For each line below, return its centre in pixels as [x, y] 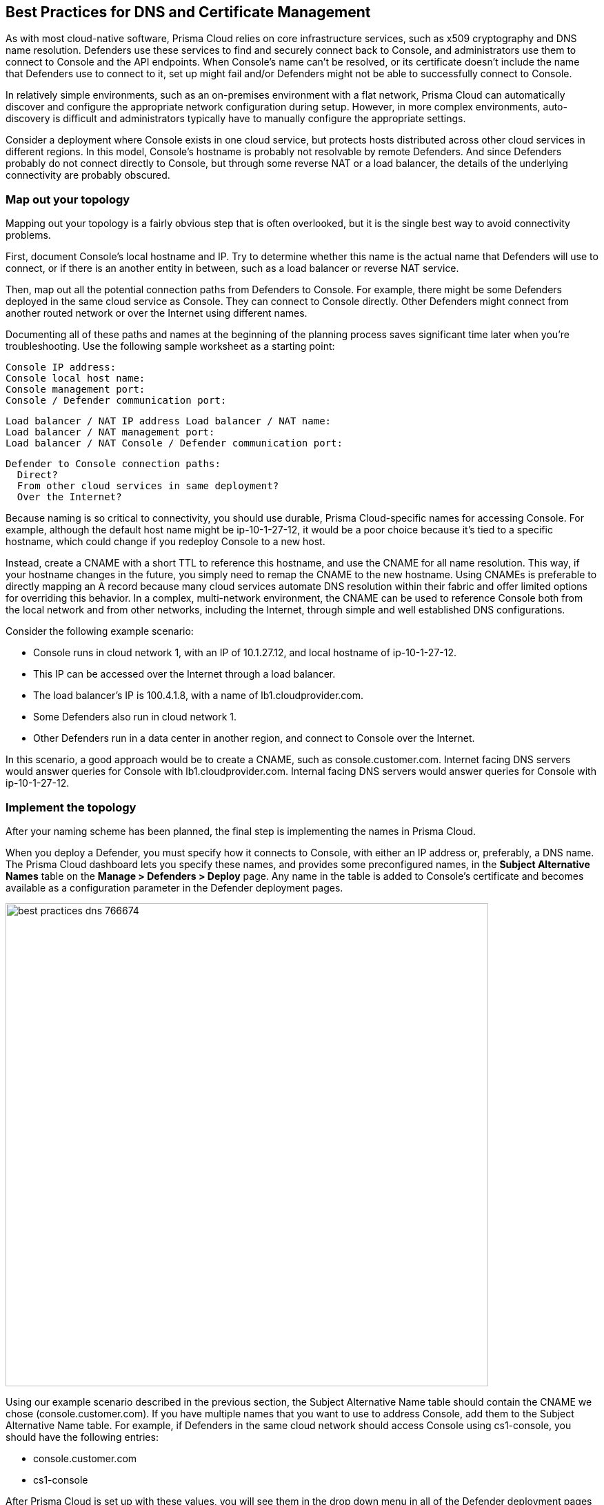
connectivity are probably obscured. [88, 175]
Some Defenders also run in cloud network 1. [135, 717]
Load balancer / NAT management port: [110, 432]
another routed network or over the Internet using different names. [157, 313]
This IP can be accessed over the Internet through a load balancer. [184, 674]
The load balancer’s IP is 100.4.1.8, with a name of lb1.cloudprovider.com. [199, 696]
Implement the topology [71, 807]
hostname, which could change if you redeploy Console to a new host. [165, 542]
